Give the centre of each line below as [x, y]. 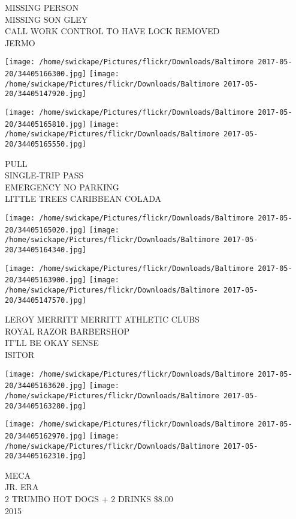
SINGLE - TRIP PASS [44, 175]
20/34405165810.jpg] [46, 124]
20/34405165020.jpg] [46, 230]
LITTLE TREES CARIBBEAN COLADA [83, 199]
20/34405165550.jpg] [46, 144]
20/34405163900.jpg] [46, 280]
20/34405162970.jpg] [46, 436]
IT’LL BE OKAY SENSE [52, 343]
